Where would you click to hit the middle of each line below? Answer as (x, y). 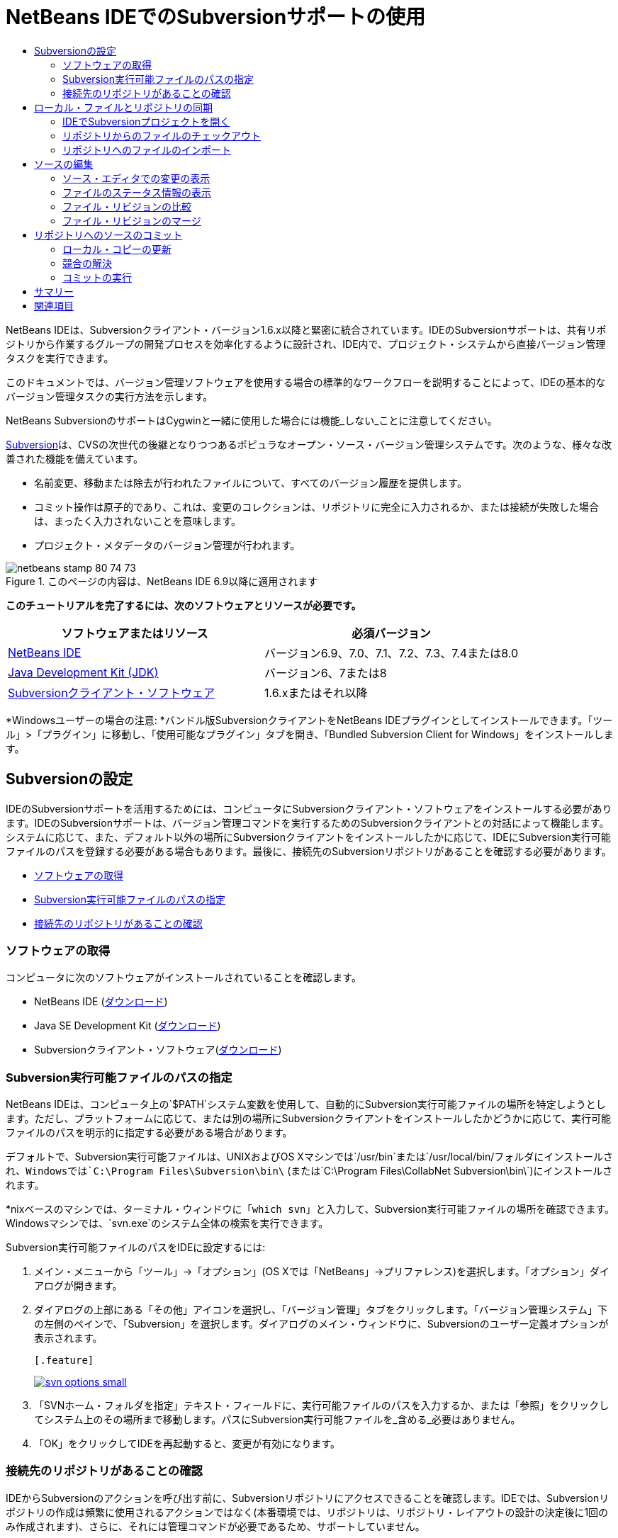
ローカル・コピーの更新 (117, 249)
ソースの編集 (64, 164)
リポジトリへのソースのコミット (108, 234)
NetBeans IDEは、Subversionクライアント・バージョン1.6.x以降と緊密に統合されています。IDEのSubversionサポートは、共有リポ (306, 329)
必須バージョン (391, 633)
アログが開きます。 (78, 1286)
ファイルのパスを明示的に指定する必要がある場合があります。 (149, 1133)
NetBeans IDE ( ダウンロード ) (101, 1002)
